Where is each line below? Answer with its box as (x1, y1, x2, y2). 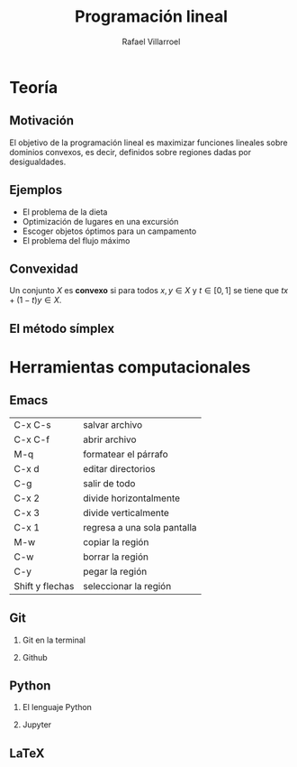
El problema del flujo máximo (22, 235, 130, 245)
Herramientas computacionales (9, 356, 251, 377)
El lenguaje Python (22, 702, 93, 713)
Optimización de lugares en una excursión (22, 216, 179, 226)
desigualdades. (9, 156, 67, 167)
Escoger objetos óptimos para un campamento (22, 226, 197, 236)
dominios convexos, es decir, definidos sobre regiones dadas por (9, 146, 252, 157)
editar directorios (82, 462, 156, 475)
